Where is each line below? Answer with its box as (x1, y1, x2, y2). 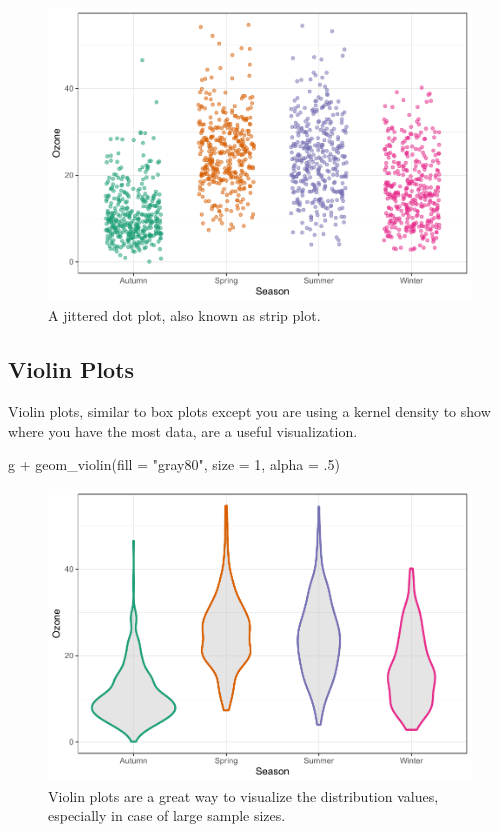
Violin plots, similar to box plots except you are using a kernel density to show (8, 400, 491, 421)
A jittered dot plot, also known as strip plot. (48, 305, 321, 326)
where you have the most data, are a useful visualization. (8, 420, 358, 441)
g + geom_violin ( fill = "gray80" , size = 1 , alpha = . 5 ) (8, 454, 340, 475)
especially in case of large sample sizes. (48, 805, 286, 826)
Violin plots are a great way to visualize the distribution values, (48, 785, 439, 806)
